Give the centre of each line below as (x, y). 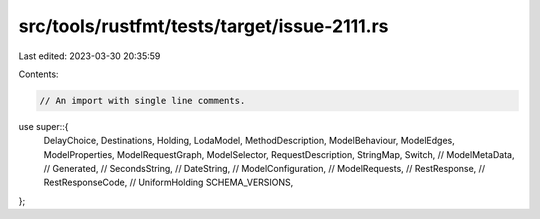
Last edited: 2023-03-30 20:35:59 (89, 56)
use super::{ (43, 126)
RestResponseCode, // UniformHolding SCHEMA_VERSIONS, (168, 182)
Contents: (38, 74)
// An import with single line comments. (142, 100)
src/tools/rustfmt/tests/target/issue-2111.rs (203, 26)
